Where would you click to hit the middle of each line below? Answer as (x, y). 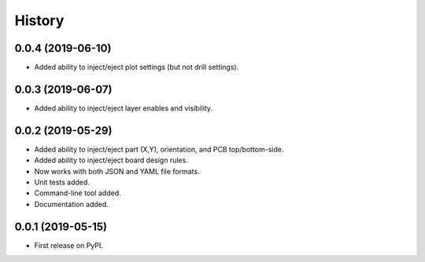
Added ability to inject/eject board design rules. (111, 160)
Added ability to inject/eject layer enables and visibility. (123, 108)
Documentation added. (72, 204)
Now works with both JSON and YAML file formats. (117, 171)
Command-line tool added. (78, 193)
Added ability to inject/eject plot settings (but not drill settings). (137, 67)
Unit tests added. (62, 182)
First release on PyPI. (69, 245)
